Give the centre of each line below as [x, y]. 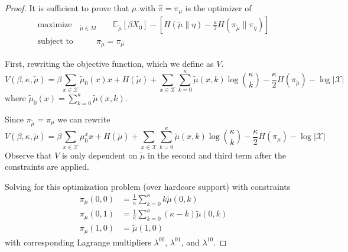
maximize [55, 25]
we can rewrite [84, 119]
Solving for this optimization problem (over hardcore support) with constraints [148, 186]
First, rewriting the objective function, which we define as [109, 64]
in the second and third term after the [217, 155]
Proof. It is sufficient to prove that [67, 8]
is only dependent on [100, 155]
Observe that [28, 155]
